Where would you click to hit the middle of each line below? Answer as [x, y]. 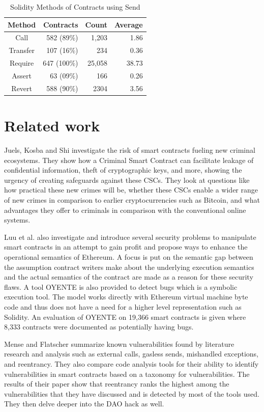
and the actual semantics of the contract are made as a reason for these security [129, 277]
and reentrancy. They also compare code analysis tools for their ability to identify [131, 363]
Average [128, 24]
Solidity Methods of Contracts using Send [75, 7]
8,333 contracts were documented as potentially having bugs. [99, 327]
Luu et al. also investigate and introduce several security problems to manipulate [130, 237]
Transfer [22, 50]
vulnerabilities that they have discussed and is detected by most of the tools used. [132, 393]
